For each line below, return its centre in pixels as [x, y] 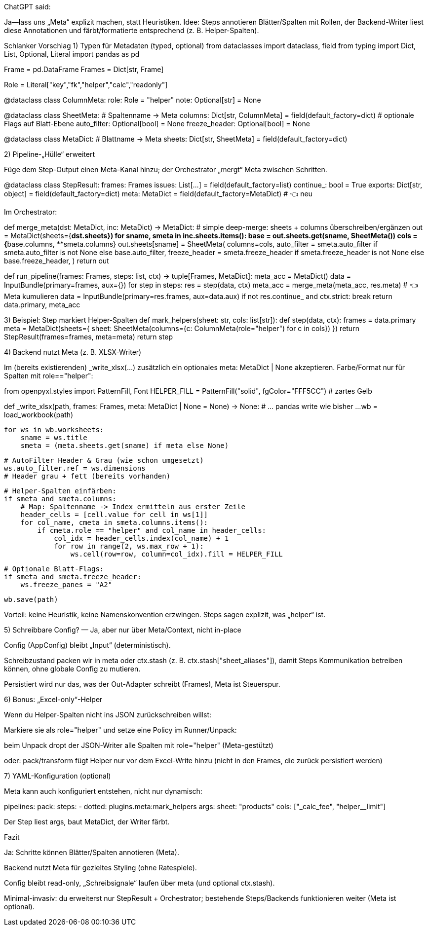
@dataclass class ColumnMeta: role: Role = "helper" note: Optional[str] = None [133, 100]
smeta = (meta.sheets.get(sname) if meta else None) [125, 446]
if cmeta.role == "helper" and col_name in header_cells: [152, 530]
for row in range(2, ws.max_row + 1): [129, 546]
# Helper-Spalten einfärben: [60, 491]
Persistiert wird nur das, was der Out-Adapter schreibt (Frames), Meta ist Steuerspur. [142, 684]
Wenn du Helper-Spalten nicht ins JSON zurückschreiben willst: [108, 715]
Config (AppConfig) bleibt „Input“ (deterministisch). [87, 645]
